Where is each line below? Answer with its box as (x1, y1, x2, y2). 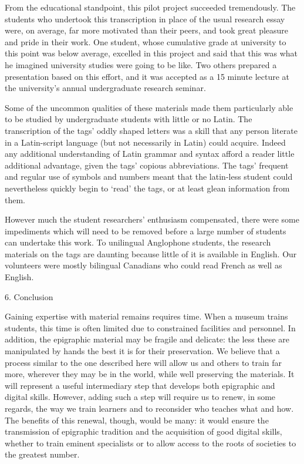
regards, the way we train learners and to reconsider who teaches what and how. (5, 402, 294, 414)
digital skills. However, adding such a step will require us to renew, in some (5, 391, 276, 403)
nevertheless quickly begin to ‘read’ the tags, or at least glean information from (5, 181, 290, 194)
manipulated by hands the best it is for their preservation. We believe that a (5, 345, 280, 357)
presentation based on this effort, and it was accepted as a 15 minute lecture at (5, 70, 290, 82)
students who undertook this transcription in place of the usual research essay (5, 12, 285, 25)
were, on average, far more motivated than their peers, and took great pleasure (5, 24, 289, 36)
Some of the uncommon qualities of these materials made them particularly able (5, 101, 293, 113)
